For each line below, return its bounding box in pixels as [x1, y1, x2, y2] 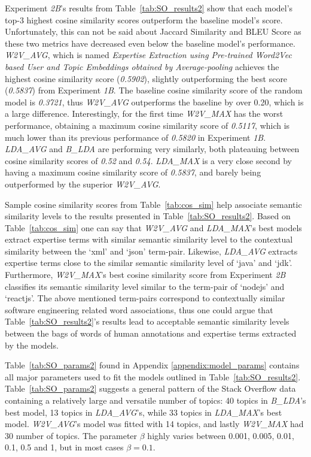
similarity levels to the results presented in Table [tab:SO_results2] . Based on [5, 210, 291, 222]
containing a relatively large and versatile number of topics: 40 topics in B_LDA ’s [5, 394, 306, 406]
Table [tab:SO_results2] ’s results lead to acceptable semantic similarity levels [5, 315, 289, 328]
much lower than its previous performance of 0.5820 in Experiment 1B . [5, 131, 266, 143]
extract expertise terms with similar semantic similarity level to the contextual [5, 233, 293, 246]
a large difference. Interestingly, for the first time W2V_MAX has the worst [5, 107, 283, 120]
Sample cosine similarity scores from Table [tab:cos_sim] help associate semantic [5, 198, 302, 210]
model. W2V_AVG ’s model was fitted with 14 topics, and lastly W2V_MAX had [5, 417, 304, 430]
